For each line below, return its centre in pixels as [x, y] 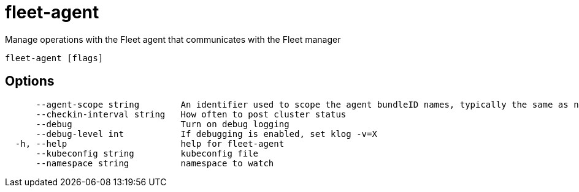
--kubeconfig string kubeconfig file [147, 153]
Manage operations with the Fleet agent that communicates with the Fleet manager [173, 39]
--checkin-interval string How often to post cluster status [191, 114]
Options [30, 81]
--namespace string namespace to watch [155, 163]
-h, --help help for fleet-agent [150, 143]
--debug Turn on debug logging [163, 124]
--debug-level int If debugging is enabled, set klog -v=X [206, 134]
